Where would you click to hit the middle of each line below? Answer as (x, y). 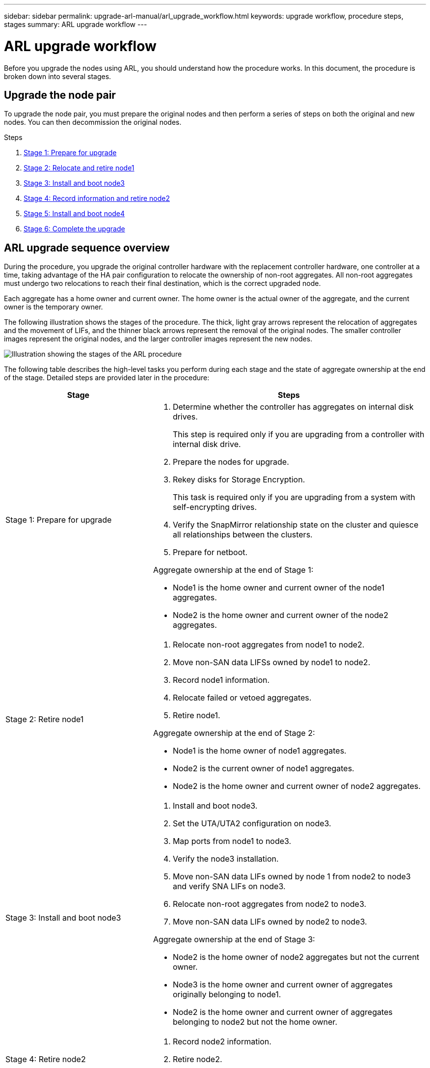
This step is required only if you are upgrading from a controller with (298, 435)
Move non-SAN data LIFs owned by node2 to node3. (270, 922)
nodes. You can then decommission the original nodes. (93, 122)
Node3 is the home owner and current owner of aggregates (282, 985)
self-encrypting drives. (215, 507)
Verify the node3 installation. (226, 859)
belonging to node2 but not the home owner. (255, 1022)
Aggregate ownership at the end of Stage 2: (234, 733)
